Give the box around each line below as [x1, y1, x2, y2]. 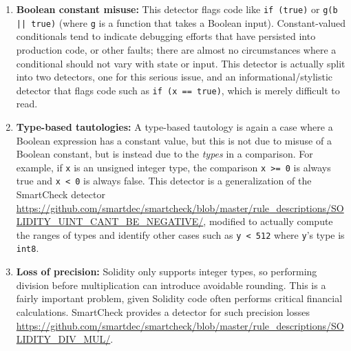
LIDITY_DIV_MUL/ [16, 332, 111, 346]
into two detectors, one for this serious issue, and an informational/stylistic [16, 70, 333, 84]
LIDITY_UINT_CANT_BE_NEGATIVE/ [16, 214, 204, 228]
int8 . [16, 241, 39, 255]
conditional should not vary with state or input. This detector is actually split [16, 56, 345, 70]
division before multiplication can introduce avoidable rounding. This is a [16, 277, 326, 292]
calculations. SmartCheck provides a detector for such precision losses [16, 304, 310, 319]
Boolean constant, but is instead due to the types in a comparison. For [16, 147, 313, 161]
